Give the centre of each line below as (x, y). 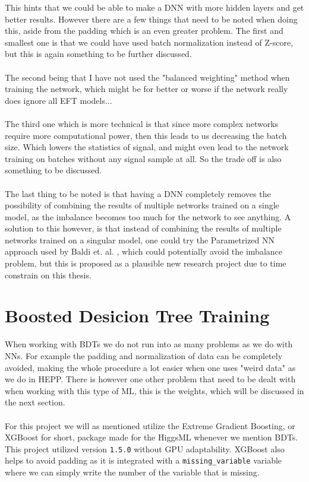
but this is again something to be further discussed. (98, 54)
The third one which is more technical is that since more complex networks (142, 123)
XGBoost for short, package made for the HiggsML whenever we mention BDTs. (152, 437)
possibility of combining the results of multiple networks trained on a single (142, 205)
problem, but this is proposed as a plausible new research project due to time (146, 263)
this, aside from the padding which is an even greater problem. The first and (144, 31)
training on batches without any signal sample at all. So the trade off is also (143, 158)
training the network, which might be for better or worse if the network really (146, 89)
